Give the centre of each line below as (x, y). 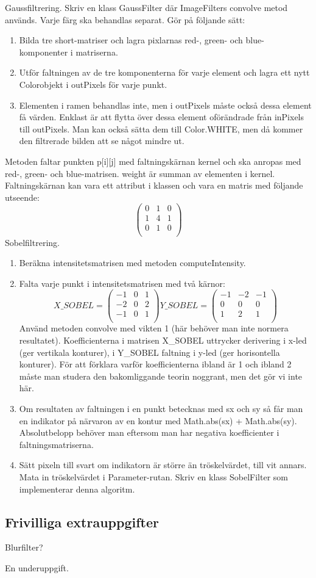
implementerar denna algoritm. (77, 489)
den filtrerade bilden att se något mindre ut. (102, 141)
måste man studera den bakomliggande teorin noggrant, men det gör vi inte (161, 376)
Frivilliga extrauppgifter (82, 522)
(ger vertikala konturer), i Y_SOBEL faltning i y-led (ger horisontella (149, 352)
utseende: (22, 197)
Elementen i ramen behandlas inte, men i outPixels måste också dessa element (165, 105)
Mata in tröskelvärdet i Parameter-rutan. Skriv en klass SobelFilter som (154, 477)
